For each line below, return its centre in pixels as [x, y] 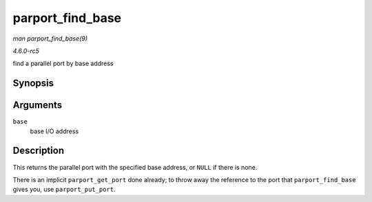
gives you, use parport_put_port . [64, 190]
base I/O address [54, 131]
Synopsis [33, 83]
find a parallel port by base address [63, 64]
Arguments [38, 105]
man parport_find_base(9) [50, 38]
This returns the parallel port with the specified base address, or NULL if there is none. [135, 167]
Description [39, 151]
